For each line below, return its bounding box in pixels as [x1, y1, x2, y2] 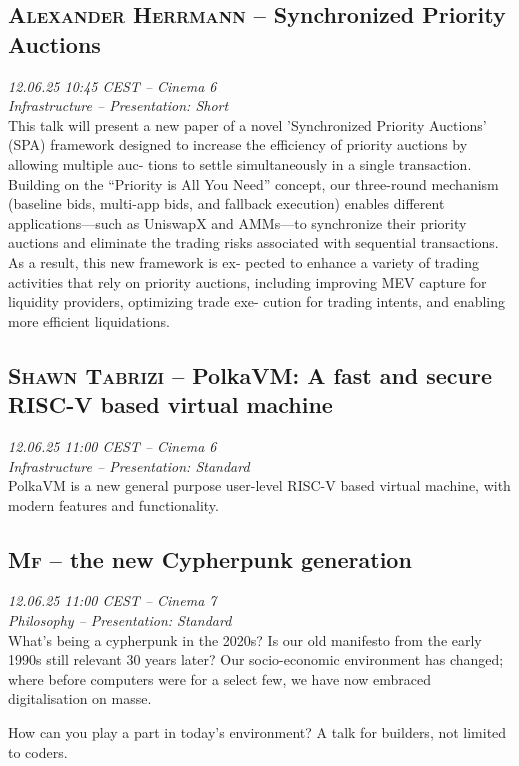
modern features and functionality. [8, 494, 219, 515]
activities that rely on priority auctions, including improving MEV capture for [8, 271, 487, 292]
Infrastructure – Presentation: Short [8, 95, 229, 116]
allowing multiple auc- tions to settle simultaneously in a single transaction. [8, 153, 472, 174]
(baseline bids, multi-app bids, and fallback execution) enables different [8, 193, 445, 214]
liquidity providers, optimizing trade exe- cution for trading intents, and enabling [8, 291, 506, 312]
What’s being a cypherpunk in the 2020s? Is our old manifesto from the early [8, 629, 482, 650]
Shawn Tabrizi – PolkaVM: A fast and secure [8, 359, 493, 390]
